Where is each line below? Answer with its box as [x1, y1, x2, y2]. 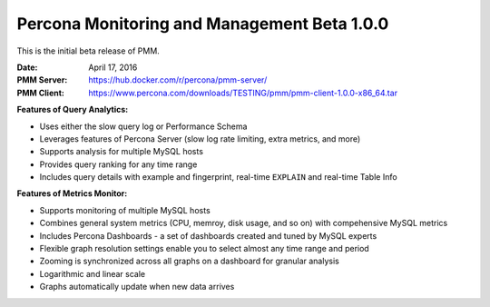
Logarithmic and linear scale [39, 268, 146, 279]
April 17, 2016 [88, 62, 138, 73]
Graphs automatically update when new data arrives [39, 282, 235, 292]
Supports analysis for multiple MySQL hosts [39, 146, 204, 157]
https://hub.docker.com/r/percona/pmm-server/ [88, 74, 268, 85]
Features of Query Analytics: [16, 104, 129, 115]
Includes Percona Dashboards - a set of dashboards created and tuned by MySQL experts [39, 230, 377, 241]
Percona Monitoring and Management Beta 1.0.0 [16, 14, 389, 34]
